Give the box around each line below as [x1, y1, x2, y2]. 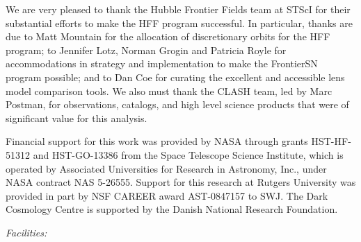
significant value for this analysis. [6, 110, 147, 125]
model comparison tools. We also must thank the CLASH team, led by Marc [6, 83, 332, 98]
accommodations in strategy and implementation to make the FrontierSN [6, 56, 318, 71]
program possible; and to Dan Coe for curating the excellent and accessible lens [6, 69, 345, 84]
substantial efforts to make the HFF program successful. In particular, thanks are [6, 15, 353, 30]
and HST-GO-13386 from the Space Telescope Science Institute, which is [33, 147, 344, 162]
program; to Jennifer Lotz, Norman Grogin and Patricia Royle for [6, 42, 287, 57]
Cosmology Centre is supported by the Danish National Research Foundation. [6, 202, 338, 216]
